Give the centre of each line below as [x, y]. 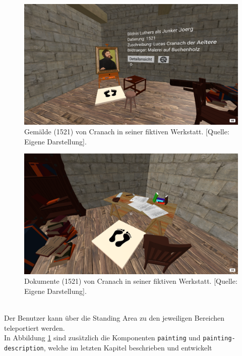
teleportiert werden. [35, 327]
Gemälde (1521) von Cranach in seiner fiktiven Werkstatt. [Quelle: [127, 132]
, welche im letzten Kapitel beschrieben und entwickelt [128, 347]
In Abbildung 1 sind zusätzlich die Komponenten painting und [102, 338]
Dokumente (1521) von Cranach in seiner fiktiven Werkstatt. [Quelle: [131, 281]
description [24, 348]
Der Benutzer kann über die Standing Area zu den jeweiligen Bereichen [114, 318]
